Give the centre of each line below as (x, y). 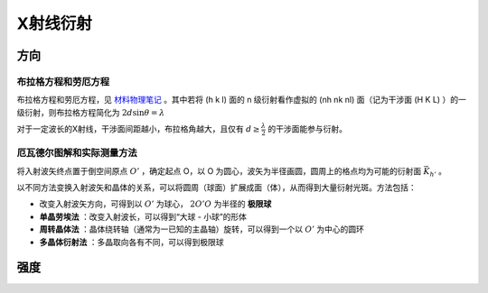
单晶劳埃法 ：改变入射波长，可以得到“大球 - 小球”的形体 (143, 216)
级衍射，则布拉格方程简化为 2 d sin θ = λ (91, 112)
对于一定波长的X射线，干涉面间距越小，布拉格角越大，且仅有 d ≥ (138, 129)
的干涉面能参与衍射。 (308, 129)
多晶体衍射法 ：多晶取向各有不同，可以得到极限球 (131, 242)
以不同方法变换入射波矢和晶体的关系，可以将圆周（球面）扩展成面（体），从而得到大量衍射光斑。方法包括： (216, 187)
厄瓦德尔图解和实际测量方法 (77, 153)
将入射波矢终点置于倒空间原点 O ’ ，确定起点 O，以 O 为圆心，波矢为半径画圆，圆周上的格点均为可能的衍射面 (219, 170)
